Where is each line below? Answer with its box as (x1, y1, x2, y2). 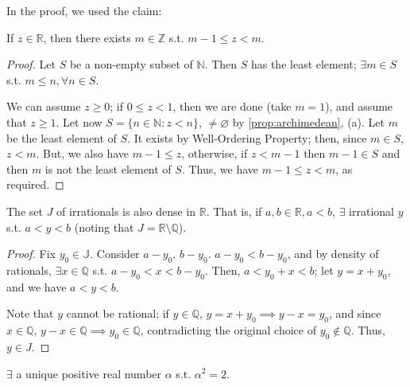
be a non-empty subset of (69, 56, 193, 72)
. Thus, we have (181, 160, 259, 177)
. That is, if (206, 202, 262, 219)
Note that (6, 305, 54, 322)
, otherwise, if (181, 145, 248, 162)
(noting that (74, 218, 134, 235)
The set (6, 202, 43, 219)
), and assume (325, 98, 393, 115)
